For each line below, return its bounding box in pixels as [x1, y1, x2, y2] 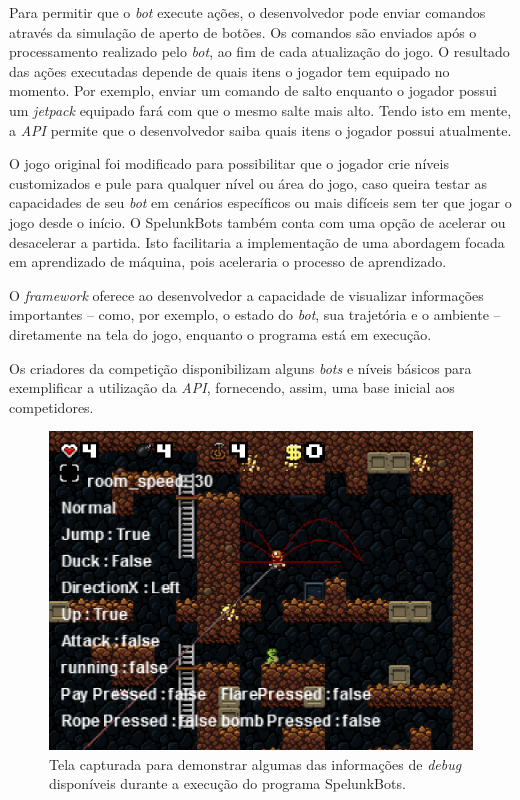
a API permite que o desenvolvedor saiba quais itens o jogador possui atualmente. [9, 119, 512, 140]
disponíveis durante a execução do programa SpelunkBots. [49, 773, 406, 794]
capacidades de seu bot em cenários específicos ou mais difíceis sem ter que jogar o [9, 192, 512, 213]
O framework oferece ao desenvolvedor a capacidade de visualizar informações [9, 284, 484, 305]
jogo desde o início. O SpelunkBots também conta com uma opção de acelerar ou [9, 211, 506, 232]
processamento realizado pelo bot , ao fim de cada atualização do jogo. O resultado [9, 41, 510, 62]
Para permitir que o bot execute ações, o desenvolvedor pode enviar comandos [9, 2, 486, 22]
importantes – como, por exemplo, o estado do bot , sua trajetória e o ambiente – [9, 304, 501, 325]
